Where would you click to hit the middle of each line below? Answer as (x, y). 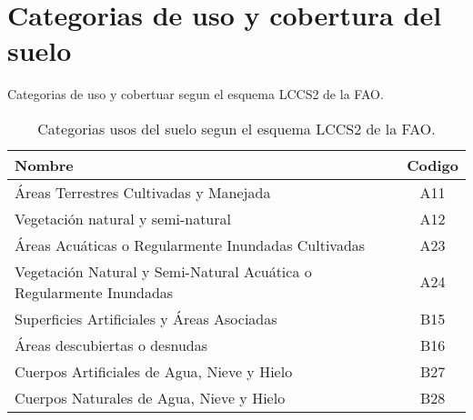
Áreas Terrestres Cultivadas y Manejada (143, 192)
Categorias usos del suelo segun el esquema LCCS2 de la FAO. (236, 128)
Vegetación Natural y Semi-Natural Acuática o (163, 271)
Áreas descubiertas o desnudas (111, 345)
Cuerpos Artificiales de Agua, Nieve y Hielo (154, 371)
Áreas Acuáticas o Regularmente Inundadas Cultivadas (190, 245)
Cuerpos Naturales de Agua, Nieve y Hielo (150, 397)
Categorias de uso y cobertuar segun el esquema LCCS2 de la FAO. (196, 94)
